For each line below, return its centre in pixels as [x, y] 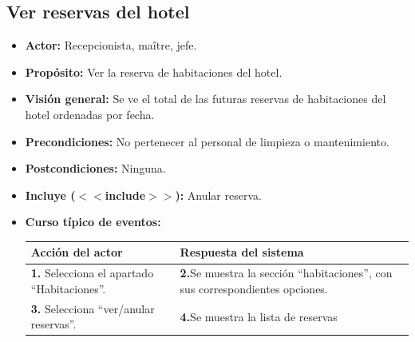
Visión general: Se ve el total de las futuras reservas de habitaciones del [206, 99]
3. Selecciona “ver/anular [93, 308]
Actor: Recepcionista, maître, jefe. [111, 45]
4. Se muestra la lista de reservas [259, 316]
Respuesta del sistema [242, 252]
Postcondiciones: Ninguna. [95, 168]
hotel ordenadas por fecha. [90, 114]
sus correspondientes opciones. [254, 288]
